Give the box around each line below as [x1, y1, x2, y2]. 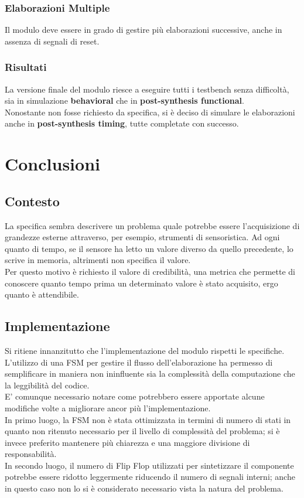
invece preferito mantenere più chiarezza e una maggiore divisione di [5, 436, 250, 448]
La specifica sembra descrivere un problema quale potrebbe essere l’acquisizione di [5, 219, 300, 231]
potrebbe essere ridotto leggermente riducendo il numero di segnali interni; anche [5, 470, 295, 483]
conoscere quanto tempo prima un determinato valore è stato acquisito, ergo [5, 277, 278, 289]
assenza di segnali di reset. [5, 35, 100, 47]
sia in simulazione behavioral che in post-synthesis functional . [5, 94, 244, 107]
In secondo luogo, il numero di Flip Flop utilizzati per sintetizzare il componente [5, 459, 294, 471]
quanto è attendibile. [5, 288, 79, 301]
